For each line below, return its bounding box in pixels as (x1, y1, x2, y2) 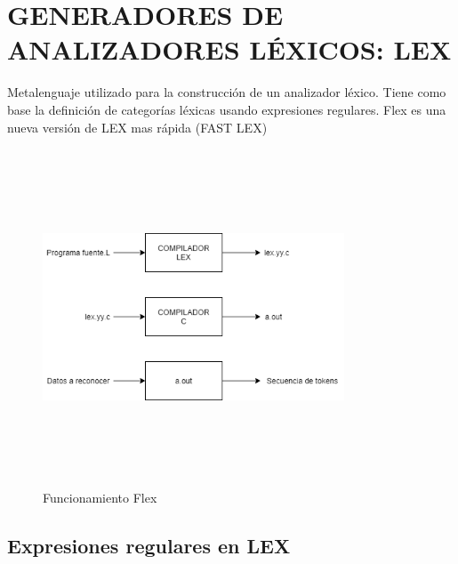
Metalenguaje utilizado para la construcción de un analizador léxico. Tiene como (7, 83, 446, 101)
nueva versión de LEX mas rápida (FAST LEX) (7, 117, 268, 136)
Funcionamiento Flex (43, 487, 157, 506)
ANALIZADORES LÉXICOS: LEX (7, 31, 452, 68)
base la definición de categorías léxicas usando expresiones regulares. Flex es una (7, 100, 446, 118)
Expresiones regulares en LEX (7, 531, 291, 559)
